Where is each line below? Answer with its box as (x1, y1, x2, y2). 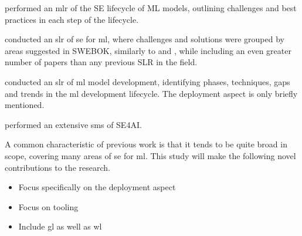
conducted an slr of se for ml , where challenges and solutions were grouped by (5, 33, 284, 45)
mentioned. (5, 99, 45, 111)
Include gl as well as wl (18, 220, 102, 232)
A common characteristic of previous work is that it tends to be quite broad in (5, 138, 287, 150)
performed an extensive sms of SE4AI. (5, 118, 142, 130)
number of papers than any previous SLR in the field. (5, 56, 198, 68)
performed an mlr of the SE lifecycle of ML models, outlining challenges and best (5, 2, 297, 14)
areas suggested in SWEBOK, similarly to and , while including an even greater (5, 44, 291, 56)
